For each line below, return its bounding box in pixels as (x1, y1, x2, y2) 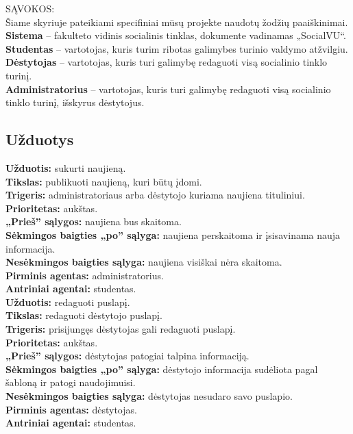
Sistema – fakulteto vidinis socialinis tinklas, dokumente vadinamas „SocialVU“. (5, 28, 346, 42)
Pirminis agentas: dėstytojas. (5, 402, 137, 416)
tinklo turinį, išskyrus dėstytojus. (5, 95, 145, 110)
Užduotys (5, 129, 74, 150)
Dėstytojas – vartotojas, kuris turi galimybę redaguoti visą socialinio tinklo (5, 55, 328, 69)
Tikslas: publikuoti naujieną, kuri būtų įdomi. (5, 174, 202, 188)
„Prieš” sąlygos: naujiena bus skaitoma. (5, 214, 182, 229)
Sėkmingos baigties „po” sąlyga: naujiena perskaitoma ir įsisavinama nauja (5, 227, 341, 242)
